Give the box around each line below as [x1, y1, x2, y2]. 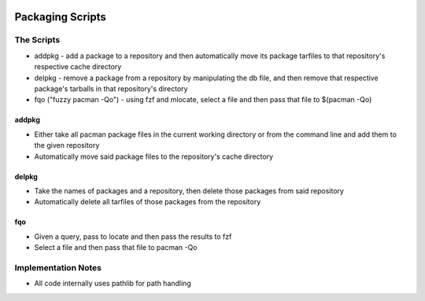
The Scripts [14, 35, 61, 46]
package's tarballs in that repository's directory [34, 83, 188, 94]
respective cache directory [34, 62, 122, 72]
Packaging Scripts [14, 10, 106, 24]
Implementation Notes [14, 262, 102, 273]
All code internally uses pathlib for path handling [34, 279, 192, 288]
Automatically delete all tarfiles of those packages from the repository [34, 197, 261, 207]
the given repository [34, 141, 100, 150]
